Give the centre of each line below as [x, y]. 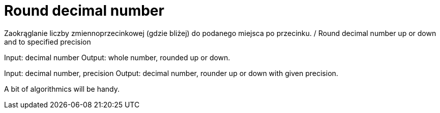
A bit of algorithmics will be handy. [62, 89]
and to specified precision [48, 42]
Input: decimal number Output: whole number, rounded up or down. [117, 57]
